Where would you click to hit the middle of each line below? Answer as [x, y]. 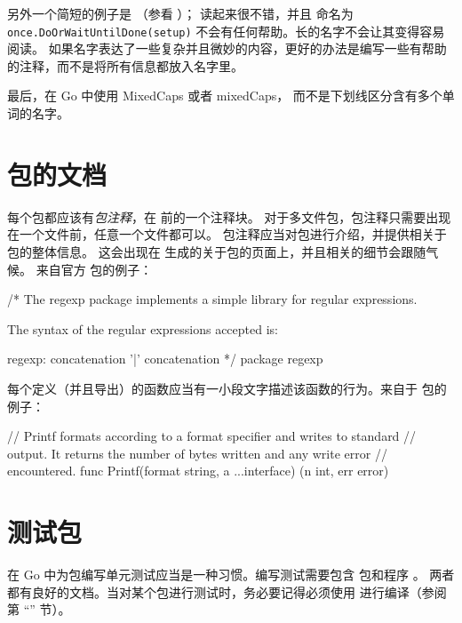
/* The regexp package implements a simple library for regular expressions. [212, 299]
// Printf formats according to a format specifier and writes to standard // [212, 436]
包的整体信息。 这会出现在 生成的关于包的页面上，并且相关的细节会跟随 [217, 251]
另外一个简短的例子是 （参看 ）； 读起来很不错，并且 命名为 [180, 13]
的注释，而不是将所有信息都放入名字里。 [125, 65]
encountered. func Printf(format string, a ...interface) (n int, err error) [198, 471]
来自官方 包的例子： [94, 269]
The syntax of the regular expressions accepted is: [143, 328]
